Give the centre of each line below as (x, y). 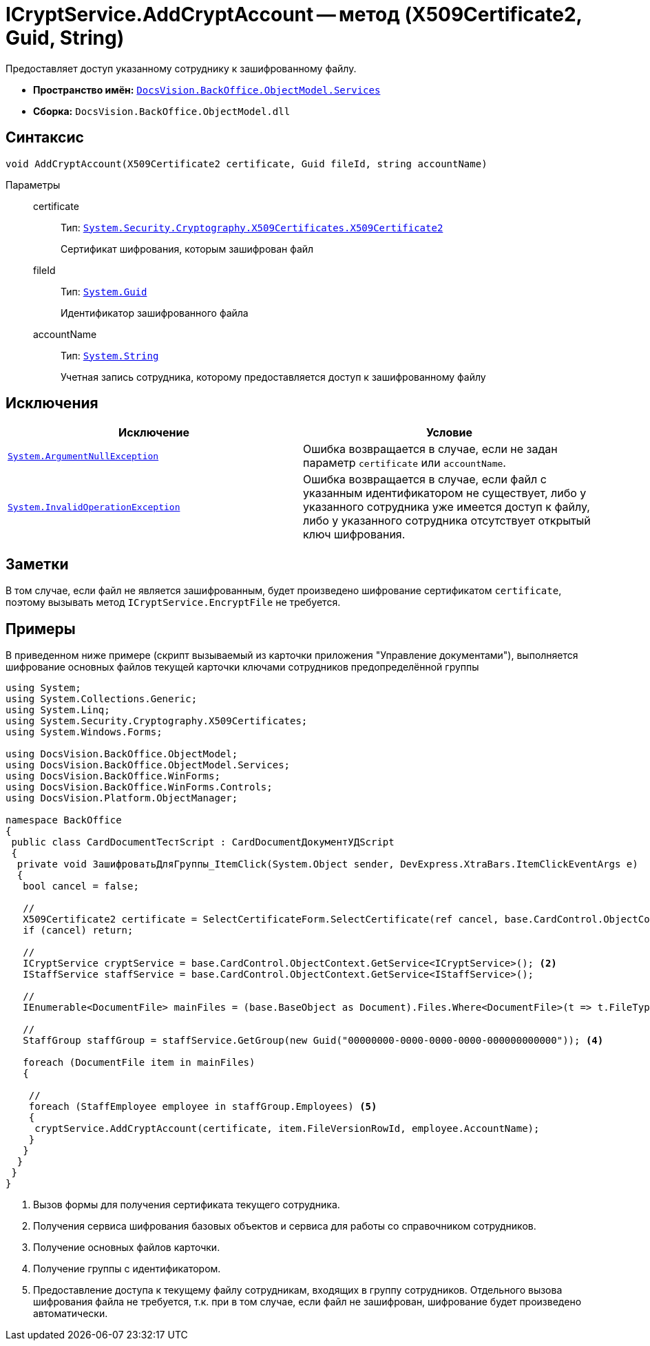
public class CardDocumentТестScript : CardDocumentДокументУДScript (203, 842)
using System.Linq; (58, 710)
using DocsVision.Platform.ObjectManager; (122, 798)
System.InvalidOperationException (94, 507)
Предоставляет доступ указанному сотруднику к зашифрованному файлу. (181, 68)
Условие (449, 433)
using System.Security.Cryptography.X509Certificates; (157, 721)
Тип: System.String (110, 355)
